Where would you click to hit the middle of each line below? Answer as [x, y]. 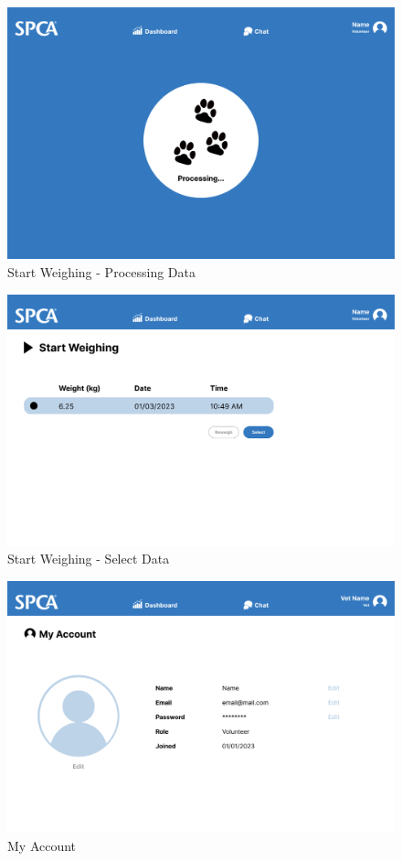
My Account [42, 845]
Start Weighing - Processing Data [101, 271]
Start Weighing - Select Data [89, 559]
